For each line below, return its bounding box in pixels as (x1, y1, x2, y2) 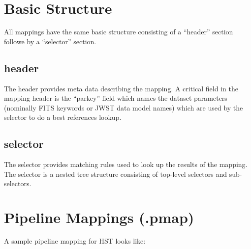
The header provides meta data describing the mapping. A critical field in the (4, 83, 238, 93)
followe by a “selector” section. (4, 36, 96, 46)
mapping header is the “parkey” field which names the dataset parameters (4, 93, 227, 103)
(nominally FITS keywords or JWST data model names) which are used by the (4, 102, 243, 112)
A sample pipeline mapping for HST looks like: (4, 236, 146, 246)
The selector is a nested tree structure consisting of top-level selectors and (4, 168, 227, 179)
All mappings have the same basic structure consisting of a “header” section (4, 27, 233, 37)
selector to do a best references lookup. (4, 112, 122, 122)
